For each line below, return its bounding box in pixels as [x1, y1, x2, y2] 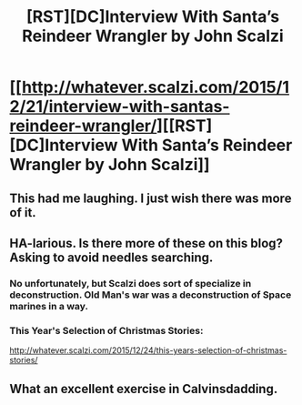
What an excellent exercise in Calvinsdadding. [9, 380, 278, 397]
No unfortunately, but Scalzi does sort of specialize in [9, 277, 252, 289]
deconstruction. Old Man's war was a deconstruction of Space [9, 289, 292, 301]
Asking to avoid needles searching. [9, 249, 214, 265]
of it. [9, 205, 36, 220]
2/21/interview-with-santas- [9, 96, 230, 117]
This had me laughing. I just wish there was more [9, 190, 292, 206]
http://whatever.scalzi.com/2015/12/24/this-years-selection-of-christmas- [9, 345, 287, 356]
